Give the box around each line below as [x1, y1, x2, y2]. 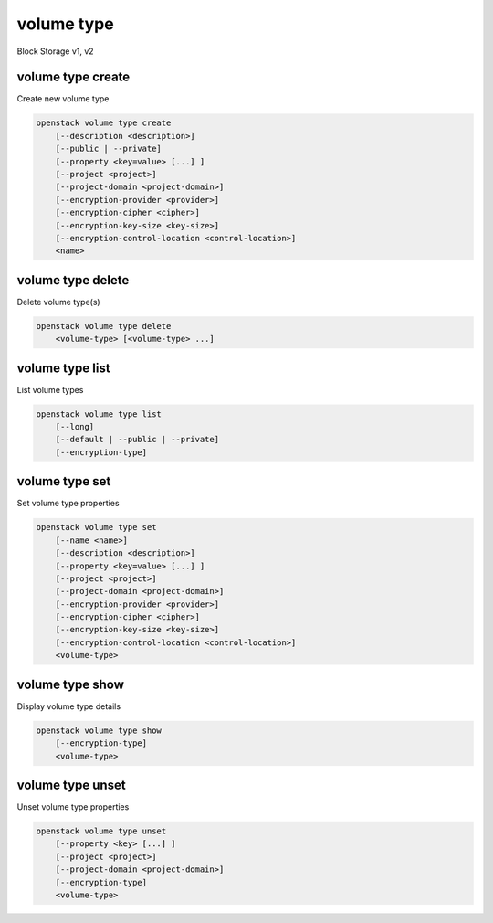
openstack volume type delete [36, 321, 172, 331]
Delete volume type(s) [16, 296, 100, 307]
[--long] [55, 421, 95, 432]
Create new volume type [16, 93, 110, 104]
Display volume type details [16, 700, 121, 712]
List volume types [16, 384, 84, 395]
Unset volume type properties [16, 801, 130, 812]
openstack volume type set [36, 522, 157, 533]
